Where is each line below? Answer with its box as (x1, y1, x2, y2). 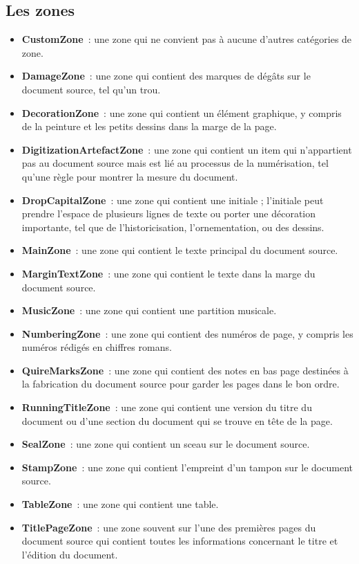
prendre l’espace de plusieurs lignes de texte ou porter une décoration (21, 206, 316, 221)
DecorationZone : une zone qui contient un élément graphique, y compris (21, 105, 342, 120)
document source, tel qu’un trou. (21, 82, 161, 96)
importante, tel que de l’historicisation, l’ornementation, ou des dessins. (21, 219, 324, 234)
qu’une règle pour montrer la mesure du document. (21, 169, 238, 183)
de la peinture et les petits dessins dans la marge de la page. (21, 119, 277, 134)
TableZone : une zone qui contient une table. (21, 497, 219, 511)
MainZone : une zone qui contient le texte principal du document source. (21, 243, 338, 257)
